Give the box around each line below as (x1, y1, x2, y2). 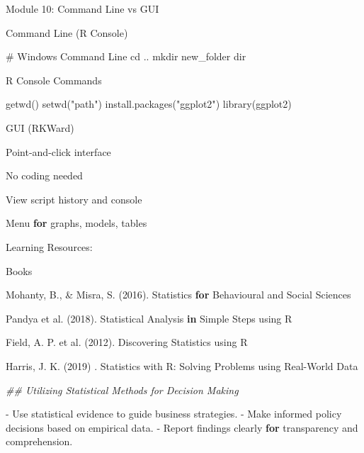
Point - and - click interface (6, 144, 111, 159)
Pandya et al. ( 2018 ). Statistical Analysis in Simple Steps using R (6, 311, 292, 325)
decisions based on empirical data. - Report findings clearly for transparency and (6, 420, 358, 435)
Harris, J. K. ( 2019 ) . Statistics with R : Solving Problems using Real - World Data (6, 358, 358, 373)
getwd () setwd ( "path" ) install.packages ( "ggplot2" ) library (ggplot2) (6, 96, 292, 111)
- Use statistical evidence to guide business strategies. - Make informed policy (6, 406, 342, 421)
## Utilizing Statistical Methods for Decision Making (6, 382, 239, 397)
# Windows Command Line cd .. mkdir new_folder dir (6, 49, 246, 64)
